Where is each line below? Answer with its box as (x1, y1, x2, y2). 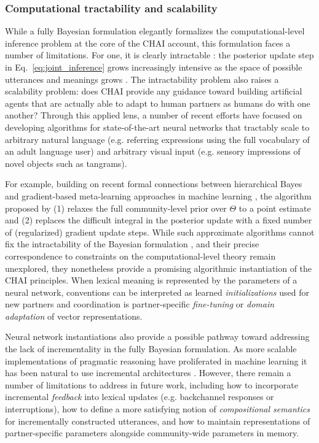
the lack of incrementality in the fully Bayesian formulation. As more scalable (5, 342, 297, 355)
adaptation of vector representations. (5, 309, 143, 322)
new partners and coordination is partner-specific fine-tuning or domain (5, 298, 275, 310)
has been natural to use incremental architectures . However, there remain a (5, 366, 291, 379)
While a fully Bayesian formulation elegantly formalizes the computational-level (5, 25, 305, 37)
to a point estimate (238, 201, 311, 214)
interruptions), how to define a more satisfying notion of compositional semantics (5, 403, 310, 415)
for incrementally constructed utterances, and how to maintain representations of (5, 414, 310, 427)
